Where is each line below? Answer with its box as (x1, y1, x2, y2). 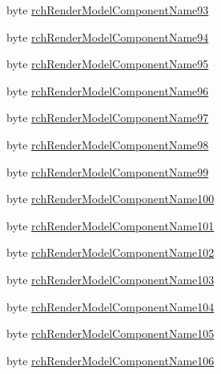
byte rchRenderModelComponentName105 (6, 325, 215, 342)
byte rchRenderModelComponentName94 (6, 28, 209, 45)
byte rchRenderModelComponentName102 (6, 244, 215, 261)
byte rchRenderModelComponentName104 (6, 298, 215, 315)
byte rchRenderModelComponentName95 (6, 55, 209, 72)
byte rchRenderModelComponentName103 (6, 270, 215, 287)
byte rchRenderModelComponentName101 (6, 217, 215, 234)
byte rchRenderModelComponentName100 (6, 190, 215, 207)
